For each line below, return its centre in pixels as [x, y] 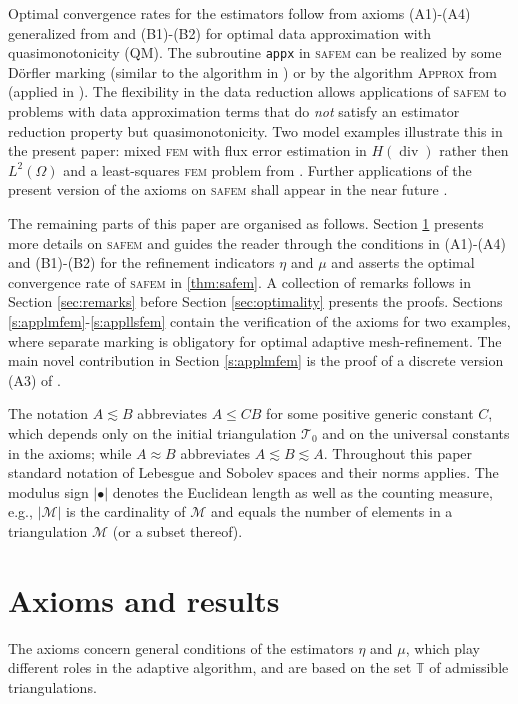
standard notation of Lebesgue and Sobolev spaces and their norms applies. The [253, 472]
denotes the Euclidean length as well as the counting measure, [302, 491]
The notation [48, 413]
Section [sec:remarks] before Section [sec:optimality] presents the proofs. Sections [255, 301]
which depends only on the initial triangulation [152, 432]
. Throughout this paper [398, 452]
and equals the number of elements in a [332, 511]
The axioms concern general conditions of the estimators [181, 647]
